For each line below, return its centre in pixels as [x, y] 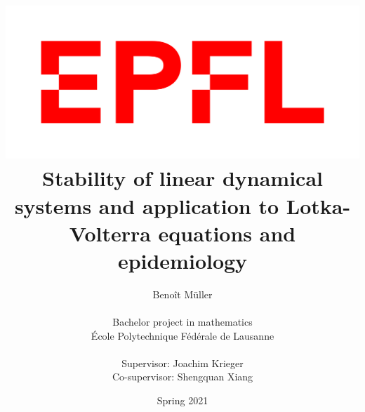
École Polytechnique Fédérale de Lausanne [182, 335]
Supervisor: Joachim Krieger [182, 363]
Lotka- [318, 205]
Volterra [110, 233]
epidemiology [182, 260]
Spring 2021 [182, 400]
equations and [227, 233]
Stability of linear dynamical [182, 178]
